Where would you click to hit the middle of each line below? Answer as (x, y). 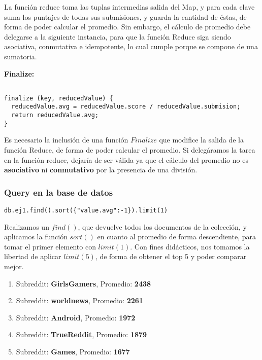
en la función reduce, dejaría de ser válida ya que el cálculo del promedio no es (126, 159)
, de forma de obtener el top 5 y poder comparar (171, 256)
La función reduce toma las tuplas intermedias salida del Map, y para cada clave (129, 7)
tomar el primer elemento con (50, 246)
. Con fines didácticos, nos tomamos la (190, 246)
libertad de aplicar (33, 256)
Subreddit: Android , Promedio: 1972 (76, 317)
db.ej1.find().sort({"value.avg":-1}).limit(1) (86, 211)
